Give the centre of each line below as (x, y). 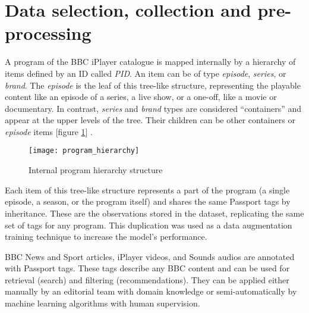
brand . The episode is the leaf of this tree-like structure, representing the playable (153, 85)
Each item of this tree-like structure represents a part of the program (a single (147, 190)
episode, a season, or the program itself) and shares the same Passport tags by (148, 201)
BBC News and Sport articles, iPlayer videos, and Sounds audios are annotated (150, 256)
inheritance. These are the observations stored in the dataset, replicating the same (154, 213)
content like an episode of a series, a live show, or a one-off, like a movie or (141, 97)
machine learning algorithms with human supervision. (103, 303)
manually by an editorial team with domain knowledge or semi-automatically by (151, 291)
